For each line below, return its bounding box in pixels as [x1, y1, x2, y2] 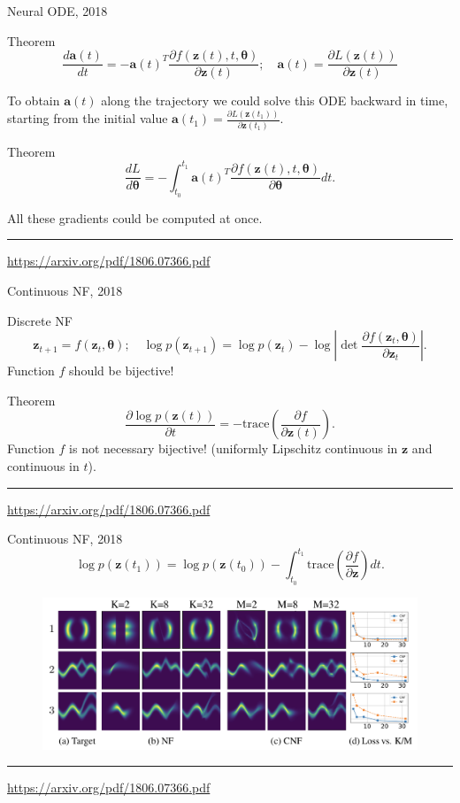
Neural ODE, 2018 [7, 2, 108, 19]
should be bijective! [69, 361, 174, 380]
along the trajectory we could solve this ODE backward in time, [101, 91, 448, 110]
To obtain [7, 91, 60, 110]
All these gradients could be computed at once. [7, 208, 263, 227]
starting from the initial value [7, 109, 168, 127]
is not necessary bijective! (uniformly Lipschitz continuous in [69, 439, 398, 458]
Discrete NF [7, 311, 73, 329]
